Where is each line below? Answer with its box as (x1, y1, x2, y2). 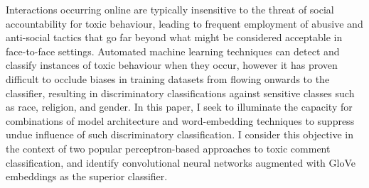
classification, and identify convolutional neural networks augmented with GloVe (6, 155, 355, 170)
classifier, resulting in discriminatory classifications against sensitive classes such (6, 85, 355, 100)
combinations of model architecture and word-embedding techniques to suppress (6, 113, 355, 128)
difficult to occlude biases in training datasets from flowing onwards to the (6, 71, 330, 86)
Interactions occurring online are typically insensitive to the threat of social (6, 2, 334, 16)
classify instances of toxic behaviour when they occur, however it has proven (6, 57, 338, 72)
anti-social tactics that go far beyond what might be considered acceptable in (6, 30, 343, 45)
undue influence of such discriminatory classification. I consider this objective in (6, 127, 354, 142)
